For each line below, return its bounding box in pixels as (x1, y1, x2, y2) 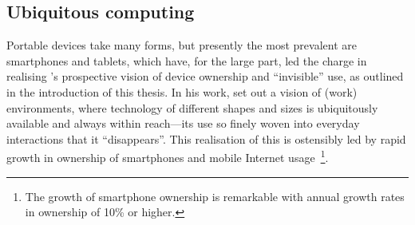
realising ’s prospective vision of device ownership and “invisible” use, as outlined (6, 68, 404, 85)
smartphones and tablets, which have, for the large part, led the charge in (6, 52, 367, 69)
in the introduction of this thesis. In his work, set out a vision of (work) (6, 83, 358, 100)
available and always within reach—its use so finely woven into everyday (6, 115, 360, 132)
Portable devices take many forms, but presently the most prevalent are (6, 37, 357, 53)
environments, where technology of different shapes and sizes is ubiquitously (6, 99, 378, 116)
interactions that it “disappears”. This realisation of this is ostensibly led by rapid (6, 130, 406, 147)
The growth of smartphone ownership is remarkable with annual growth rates (25, 187, 405, 204)
